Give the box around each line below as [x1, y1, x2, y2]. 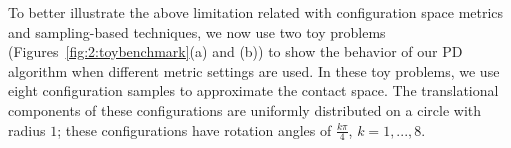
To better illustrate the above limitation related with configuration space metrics [8, 2, 504, 22]
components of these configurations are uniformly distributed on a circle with [8, 99, 482, 120]
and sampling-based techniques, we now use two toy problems [8, 21, 386, 42]
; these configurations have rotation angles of [57, 119, 332, 140]
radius [8, 119, 46, 140]
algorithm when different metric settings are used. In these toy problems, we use [8, 60, 500, 81]
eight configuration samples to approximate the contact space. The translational [8, 80, 499, 101]
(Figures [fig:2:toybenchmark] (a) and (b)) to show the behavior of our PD [8, 41, 463, 62]
